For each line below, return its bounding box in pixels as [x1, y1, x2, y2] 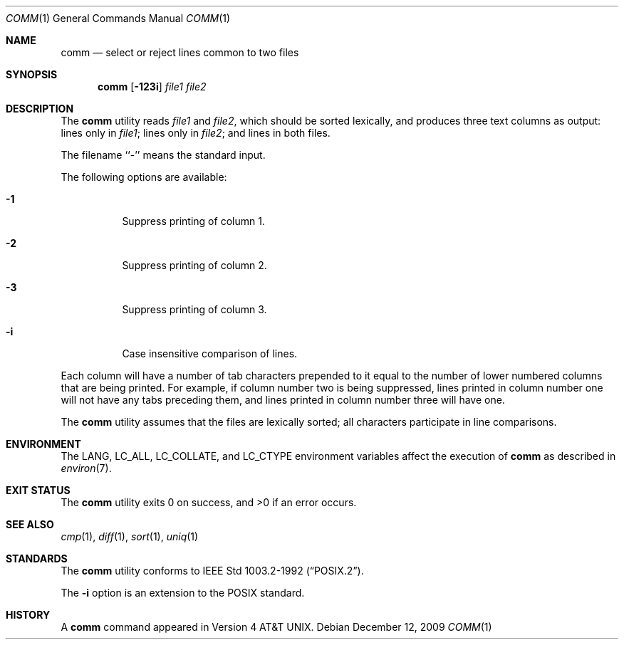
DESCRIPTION [6, 103, 74, 115]
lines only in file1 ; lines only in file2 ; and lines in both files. [61, 127, 331, 139]
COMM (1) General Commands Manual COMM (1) [6, 12, 231, 24]
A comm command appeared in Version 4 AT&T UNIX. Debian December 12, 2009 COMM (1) [61, 621, 492, 633]
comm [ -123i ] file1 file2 [98, 80, 207, 93]
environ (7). [61, 462, 112, 474]
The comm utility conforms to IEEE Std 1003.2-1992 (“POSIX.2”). [61, 565, 364, 577]
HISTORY [6, 609, 51, 621]
